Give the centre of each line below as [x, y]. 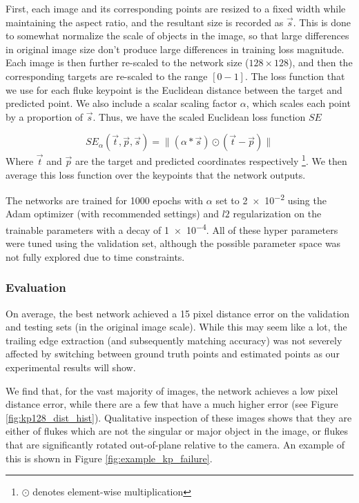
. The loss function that [295, 76]
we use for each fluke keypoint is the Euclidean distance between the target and [174, 89]
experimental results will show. [71, 367]
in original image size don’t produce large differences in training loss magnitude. [175, 49]
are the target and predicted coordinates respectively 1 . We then [211, 160]
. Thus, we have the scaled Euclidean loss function [199, 116]
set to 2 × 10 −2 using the [271, 199]
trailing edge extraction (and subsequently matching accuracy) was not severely [174, 340]
